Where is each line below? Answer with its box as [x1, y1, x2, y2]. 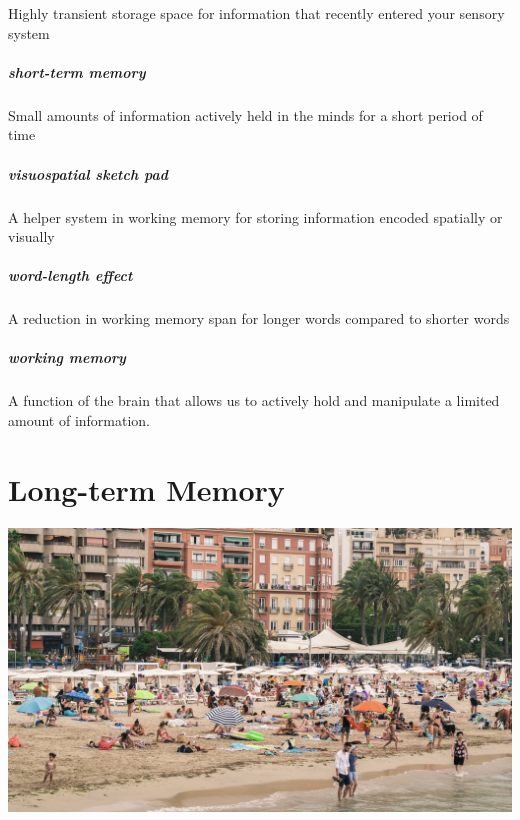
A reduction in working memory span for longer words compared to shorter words [8, 308, 510, 329]
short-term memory [8, 61, 146, 82]
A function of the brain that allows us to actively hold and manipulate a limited [8, 390, 500, 411]
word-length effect [8, 265, 133, 286]
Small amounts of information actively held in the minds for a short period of [8, 104, 483, 125]
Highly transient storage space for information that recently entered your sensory [8, 3, 505, 23]
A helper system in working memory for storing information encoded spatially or [8, 206, 503, 227]
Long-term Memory [8, 468, 285, 509]
